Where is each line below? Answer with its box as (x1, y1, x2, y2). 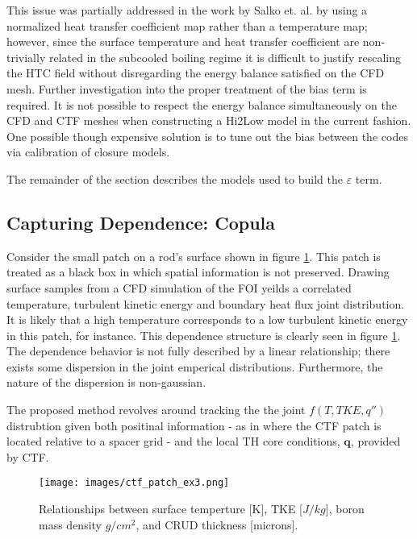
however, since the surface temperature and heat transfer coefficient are (6, 33, 360, 50)
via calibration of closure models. (6, 143, 170, 160)
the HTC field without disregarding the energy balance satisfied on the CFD (6, 64, 385, 81)
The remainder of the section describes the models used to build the (6, 170, 343, 187)
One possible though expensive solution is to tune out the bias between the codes (6, 127, 408, 144)
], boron (325, 500, 365, 517)
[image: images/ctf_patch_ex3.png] (39, 477, 230, 489)
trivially (6, 48, 46, 65)
